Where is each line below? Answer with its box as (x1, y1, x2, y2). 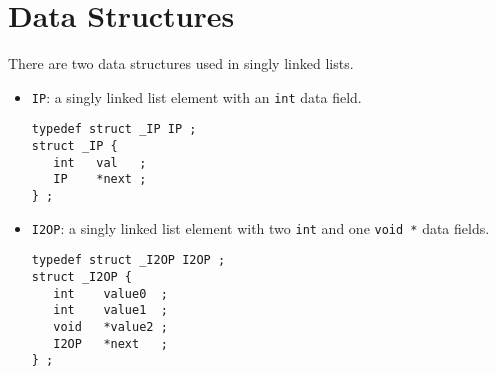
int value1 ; (53, 303, 168, 318)
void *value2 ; (53, 319, 168, 334)
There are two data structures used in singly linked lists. (8, 53, 354, 74)
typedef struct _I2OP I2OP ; (31, 253, 226, 268)
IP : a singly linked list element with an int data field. (31, 86, 362, 107)
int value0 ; (53, 286, 168, 301)
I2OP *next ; (53, 336, 168, 351)
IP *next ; (53, 172, 147, 187)
